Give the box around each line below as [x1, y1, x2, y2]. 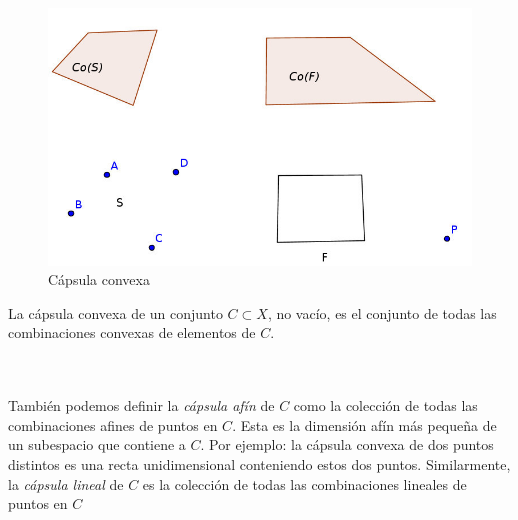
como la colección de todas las [293, 395, 478, 416]
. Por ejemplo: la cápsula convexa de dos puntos [200, 434, 494, 455]
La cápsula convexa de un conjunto [8, 302, 223, 323]
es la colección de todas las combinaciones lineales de [142, 473, 467, 494]
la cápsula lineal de [8, 473, 124, 494]
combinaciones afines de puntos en [8, 414, 218, 435]
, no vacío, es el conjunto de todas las [267, 302, 497, 323]
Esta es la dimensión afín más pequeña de [240, 414, 497, 435]
